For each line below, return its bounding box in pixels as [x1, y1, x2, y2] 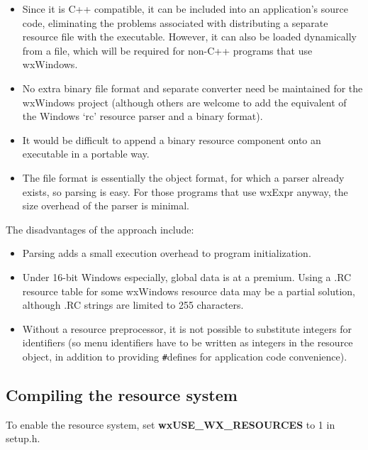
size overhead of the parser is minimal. [22, 198, 190, 213]
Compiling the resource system [6, 383, 238, 405]
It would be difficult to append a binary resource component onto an [22, 132, 321, 147]
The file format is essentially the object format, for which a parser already [22, 170, 345, 185]
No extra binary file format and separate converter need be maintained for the [22, 80, 363, 95]
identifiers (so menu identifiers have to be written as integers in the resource [22, 335, 353, 350]
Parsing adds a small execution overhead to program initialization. [22, 246, 311, 260]
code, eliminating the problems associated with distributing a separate [22, 15, 328, 30]
